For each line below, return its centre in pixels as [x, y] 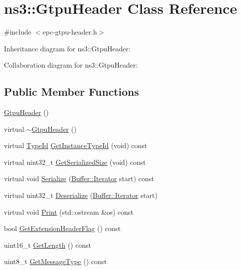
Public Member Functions [71, 92]
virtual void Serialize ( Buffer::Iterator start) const [79, 178]
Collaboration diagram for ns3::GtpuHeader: [71, 65]
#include [18, 32]
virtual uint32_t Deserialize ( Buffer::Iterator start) [81, 195]
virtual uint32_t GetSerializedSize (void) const [75, 162]
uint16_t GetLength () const [48, 245]
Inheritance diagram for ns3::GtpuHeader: [67, 48]
